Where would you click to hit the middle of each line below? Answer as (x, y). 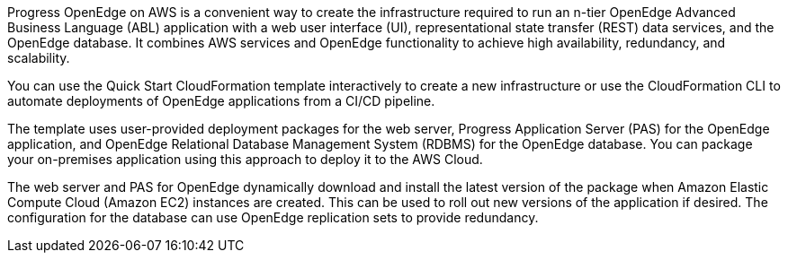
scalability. (39, 58)
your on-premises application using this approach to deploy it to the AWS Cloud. (245, 159)
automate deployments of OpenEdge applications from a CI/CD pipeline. (221, 101)
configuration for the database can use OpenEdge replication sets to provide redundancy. (273, 217)
